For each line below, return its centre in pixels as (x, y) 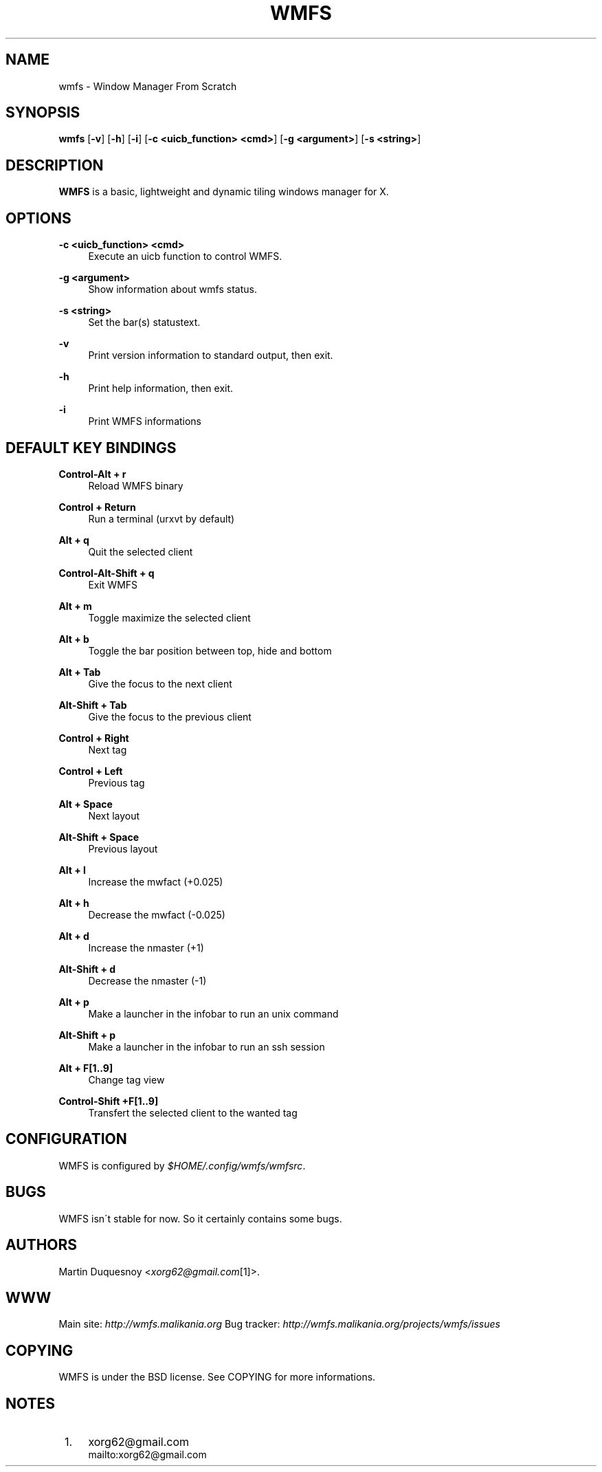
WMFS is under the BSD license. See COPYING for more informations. (217, 1377)
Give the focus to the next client (160, 683)
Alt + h (74, 903)
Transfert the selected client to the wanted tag (193, 1112)
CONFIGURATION (66, 1139)
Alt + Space (86, 804)
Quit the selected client (141, 551)
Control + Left (91, 771)
